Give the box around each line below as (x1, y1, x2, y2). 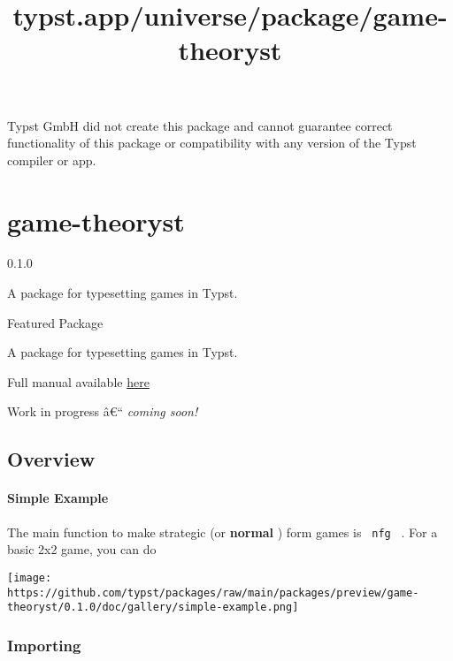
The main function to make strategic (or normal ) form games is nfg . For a (7, 522, 438, 541)
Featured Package (7, 313, 104, 331)
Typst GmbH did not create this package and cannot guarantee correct (7, 116, 393, 134)
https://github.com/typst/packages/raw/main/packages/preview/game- (7, 586, 419, 599)
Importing (7, 634, 81, 656)
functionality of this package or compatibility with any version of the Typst (7, 133, 417, 152)
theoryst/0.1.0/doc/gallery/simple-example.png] (7, 601, 299, 614)
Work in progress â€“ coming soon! (7, 402, 198, 421)
